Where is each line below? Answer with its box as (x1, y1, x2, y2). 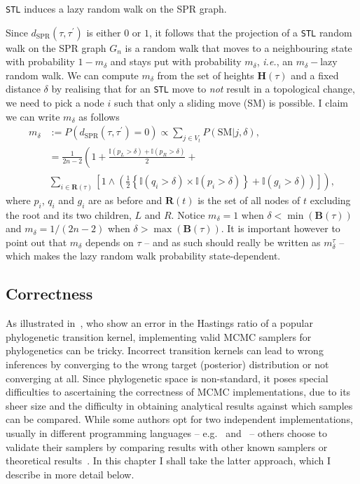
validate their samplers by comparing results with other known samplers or (6, 439, 328, 454)
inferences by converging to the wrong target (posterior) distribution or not (6, 356, 329, 371)
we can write (6, 109, 60, 123)
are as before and (88, 192, 162, 207)
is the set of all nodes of (198, 192, 300, 207)
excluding (310, 192, 351, 207)
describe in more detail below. (6, 466, 134, 481)
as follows (78, 109, 120, 123)
